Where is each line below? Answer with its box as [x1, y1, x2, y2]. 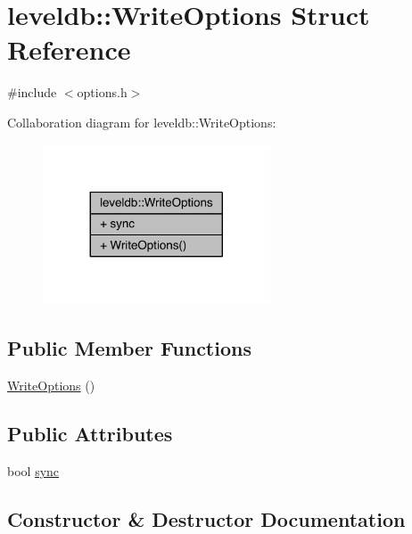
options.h [77, 83, 128, 102]
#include [7, 83, 57, 102]
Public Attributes [7, 419, 173, 447]
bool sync [7, 461, 60, 480]
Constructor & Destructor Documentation [7, 505, 406, 532]
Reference [7, 31, 131, 68]
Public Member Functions [7, 333, 251, 361]
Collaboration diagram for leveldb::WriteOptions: [7, 112, 276, 131]
